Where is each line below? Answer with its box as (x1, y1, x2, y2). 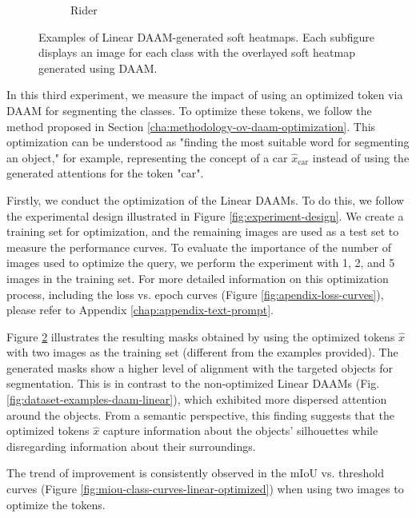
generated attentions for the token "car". (6, 165, 204, 181)
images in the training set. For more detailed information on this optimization (6, 269, 389, 286)
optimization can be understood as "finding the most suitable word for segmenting (6, 133, 410, 150)
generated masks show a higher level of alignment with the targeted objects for (6, 359, 394, 376)
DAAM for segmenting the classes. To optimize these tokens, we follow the (6, 102, 372, 118)
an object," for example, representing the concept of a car (6, 149, 288, 165)
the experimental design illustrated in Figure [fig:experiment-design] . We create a (6, 207, 404, 224)
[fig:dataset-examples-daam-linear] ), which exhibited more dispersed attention (6, 391, 387, 408)
